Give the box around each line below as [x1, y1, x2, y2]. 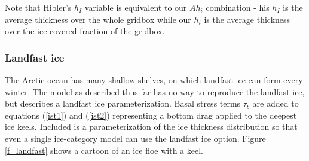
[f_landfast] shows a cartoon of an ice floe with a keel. [5, 144, 203, 156]
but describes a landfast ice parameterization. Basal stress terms [5, 97, 241, 110]
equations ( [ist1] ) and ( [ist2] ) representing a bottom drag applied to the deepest [5, 108, 297, 121]
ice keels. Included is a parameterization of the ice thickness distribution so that [5, 120, 298, 133]
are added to [252, 97, 299, 110]
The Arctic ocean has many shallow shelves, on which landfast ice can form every [5, 74, 303, 86]
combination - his [206, 1, 270, 13]
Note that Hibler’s [5, 1, 72, 13]
